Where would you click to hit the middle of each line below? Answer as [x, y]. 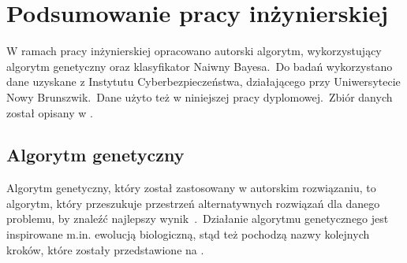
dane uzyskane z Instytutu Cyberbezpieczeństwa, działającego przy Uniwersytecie [203, 81]
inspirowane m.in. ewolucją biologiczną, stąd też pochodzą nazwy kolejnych [188, 234]
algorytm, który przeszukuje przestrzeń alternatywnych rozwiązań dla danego [193, 203]
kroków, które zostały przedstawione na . [105, 249]
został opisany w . [50, 112]
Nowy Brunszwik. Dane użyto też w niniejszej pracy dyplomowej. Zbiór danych [200, 96]
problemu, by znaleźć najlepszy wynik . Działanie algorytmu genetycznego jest [198, 219]
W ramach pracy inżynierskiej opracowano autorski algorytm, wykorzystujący [194, 51]
